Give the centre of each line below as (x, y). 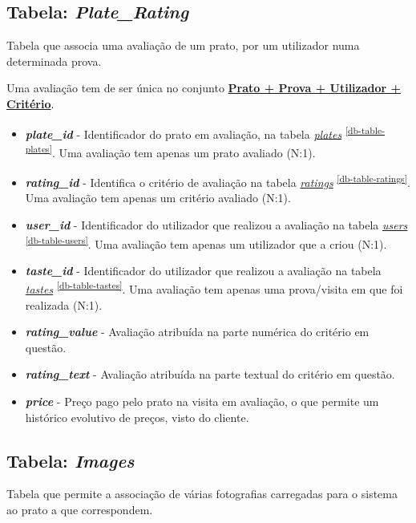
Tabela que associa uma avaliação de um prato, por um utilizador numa (183, 45)
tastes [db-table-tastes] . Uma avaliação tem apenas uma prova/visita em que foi (214, 288)
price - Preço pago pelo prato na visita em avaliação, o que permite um (202, 401)
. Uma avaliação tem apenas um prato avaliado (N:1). (184, 152)
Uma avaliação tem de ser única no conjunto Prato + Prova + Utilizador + (204, 88)
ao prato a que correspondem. (80, 509)
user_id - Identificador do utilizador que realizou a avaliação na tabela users (216, 224)
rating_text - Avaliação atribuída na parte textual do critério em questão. (210, 374)
